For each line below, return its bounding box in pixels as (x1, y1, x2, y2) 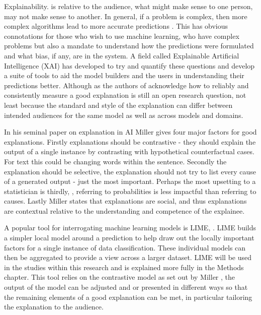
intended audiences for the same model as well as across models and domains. (4, 109, 243, 120)
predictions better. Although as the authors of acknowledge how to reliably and (4, 80, 249, 90)
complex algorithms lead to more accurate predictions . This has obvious (4, 21, 228, 31)
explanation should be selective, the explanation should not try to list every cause (4, 166, 256, 176)
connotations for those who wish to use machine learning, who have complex (4, 30, 239, 41)
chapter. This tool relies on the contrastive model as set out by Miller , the (4, 272, 235, 282)
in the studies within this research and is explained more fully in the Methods (4, 262, 244, 272)
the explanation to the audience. (4, 301, 104, 312)
